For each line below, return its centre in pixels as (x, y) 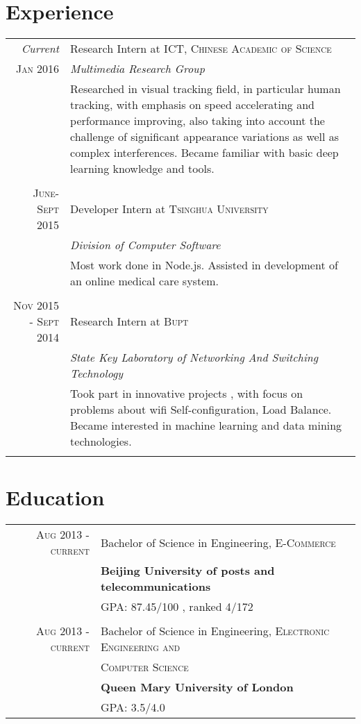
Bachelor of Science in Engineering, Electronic (215, 631)
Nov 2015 (36, 305)
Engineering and (140, 647)
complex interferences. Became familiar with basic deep (204, 153)
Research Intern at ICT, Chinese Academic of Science (201, 49)
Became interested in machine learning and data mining (206, 426)
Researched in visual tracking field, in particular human (205, 89)
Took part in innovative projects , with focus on (187, 394)
